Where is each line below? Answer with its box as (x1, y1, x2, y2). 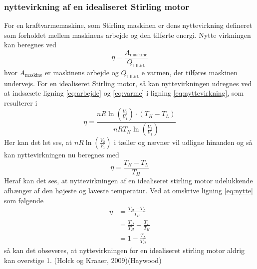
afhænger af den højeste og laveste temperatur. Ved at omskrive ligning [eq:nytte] (4, 185, 253, 196)
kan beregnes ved (4, 39, 57, 50)
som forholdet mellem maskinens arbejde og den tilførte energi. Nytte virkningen (4, 29, 251, 40)
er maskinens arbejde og (45, 67, 119, 77)
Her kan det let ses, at (4, 137, 72, 147)
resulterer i (4, 97, 37, 108)
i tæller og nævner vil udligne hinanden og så (114, 137, 253, 147)
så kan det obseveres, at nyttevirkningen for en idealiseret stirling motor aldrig (4, 245, 245, 256)
